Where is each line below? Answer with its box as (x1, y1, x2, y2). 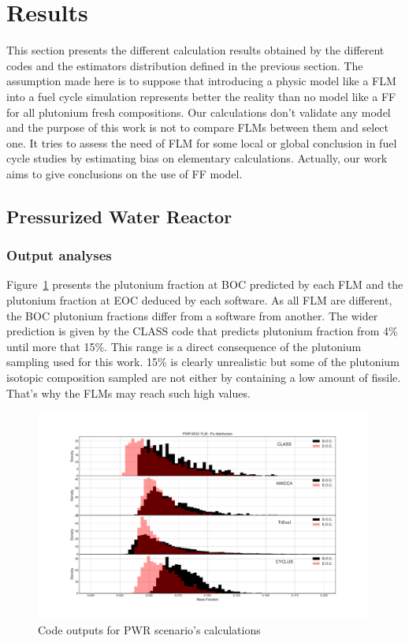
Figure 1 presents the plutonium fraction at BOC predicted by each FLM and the (6, 276, 403, 293)
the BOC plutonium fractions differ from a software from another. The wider (6, 307, 378, 323)
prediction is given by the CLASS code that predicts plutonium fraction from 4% (6, 323, 398, 339)
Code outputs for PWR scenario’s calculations (38, 622, 261, 638)
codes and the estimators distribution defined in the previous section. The (6, 57, 363, 73)
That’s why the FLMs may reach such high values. (6, 384, 251, 401)
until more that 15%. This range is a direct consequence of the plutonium (6, 338, 362, 354)
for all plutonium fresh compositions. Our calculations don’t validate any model (6, 103, 391, 120)
